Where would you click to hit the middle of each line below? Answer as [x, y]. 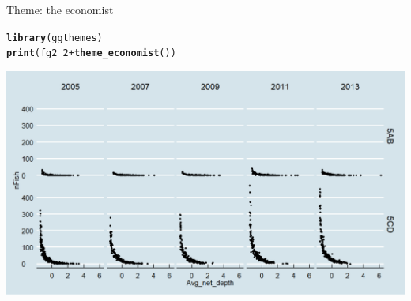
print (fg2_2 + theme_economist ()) [91, 53]
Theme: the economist [60, 9]
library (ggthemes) [55, 38]
